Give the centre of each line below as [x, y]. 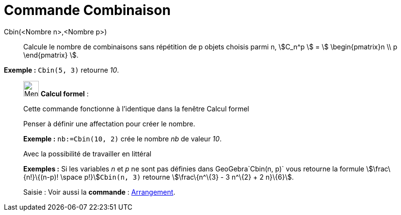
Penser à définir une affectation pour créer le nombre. [109, 123]
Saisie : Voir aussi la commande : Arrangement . [99, 192]
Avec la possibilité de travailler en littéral [88, 154]
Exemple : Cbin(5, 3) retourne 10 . [62, 70]
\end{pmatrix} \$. [51, 55]
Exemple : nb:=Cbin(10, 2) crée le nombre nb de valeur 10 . [122, 138]
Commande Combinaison [87, 10]
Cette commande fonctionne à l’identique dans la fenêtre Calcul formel [136, 108]
